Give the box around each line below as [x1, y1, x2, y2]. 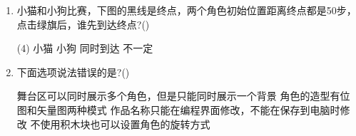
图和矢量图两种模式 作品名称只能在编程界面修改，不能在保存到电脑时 [16, 102, 340, 117]
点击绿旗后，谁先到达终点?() [16, 16, 150, 31]
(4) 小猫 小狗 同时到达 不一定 [16, 41, 153, 56]
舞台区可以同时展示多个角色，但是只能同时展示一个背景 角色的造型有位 [16, 88, 350, 103]
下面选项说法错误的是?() [16, 64, 130, 79]
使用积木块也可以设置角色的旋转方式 [40, 116, 210, 131]
